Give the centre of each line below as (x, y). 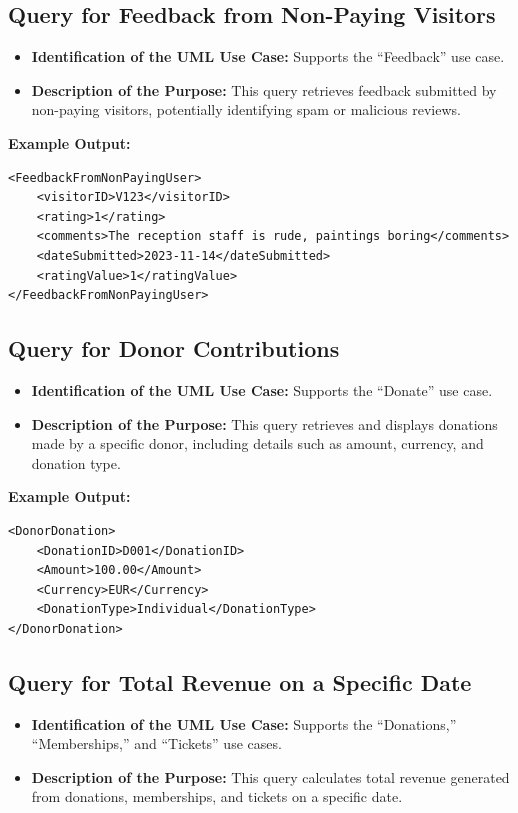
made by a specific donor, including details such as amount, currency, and (257, 443)
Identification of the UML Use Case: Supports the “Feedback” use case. (268, 56)
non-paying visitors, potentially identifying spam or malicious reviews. (246, 109)
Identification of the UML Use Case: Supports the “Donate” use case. (262, 389)
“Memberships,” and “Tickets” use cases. (156, 743)
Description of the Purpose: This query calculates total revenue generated (270, 776)
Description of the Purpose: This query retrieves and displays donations (264, 423)
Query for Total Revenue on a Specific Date (240, 681)
